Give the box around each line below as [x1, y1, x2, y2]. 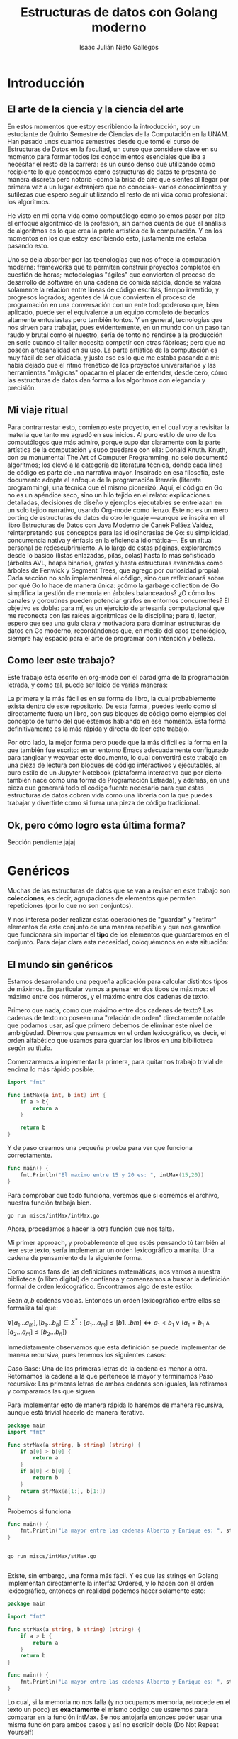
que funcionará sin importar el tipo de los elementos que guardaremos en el [7, 930, 229, 939]
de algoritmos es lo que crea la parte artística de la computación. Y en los [7, 226, 222, 235]
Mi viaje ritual [7, 404, 69, 416]
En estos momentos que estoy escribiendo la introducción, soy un [7, 122, 200, 131]
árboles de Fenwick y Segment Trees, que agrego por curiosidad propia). [7, 565, 222, 575]
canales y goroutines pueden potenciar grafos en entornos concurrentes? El [7, 596, 230, 604]
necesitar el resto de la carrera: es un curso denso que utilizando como [7, 160, 216, 168]
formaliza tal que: [7, 1303, 58, 1312]
